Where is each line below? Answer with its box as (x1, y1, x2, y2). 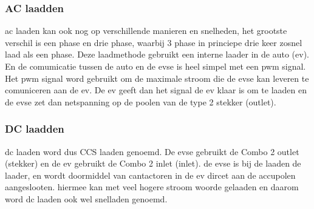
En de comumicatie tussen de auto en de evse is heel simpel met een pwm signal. (5, 60, 306, 72)
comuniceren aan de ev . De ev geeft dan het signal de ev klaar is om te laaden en (5, 84, 307, 96)
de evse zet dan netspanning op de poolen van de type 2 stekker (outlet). (5, 95, 276, 108)
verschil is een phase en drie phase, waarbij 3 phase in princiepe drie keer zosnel (5, 36, 302, 48)
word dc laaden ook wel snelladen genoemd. (5, 192, 168, 205)
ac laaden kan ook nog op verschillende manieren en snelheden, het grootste (5, 24, 287, 37)
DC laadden (5, 121, 64, 136)
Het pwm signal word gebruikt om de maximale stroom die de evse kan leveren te (5, 71, 309, 84)
